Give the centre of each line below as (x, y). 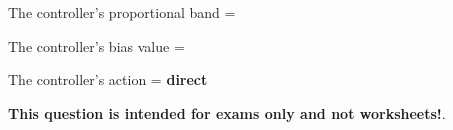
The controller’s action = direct (108, 79)
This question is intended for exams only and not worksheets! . (227, 112)
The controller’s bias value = (96, 45)
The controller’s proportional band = (122, 12)
